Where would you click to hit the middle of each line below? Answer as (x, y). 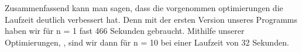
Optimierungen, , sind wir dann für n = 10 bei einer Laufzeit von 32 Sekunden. (147, 42)
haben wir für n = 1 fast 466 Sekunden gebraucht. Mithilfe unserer (125, 31)
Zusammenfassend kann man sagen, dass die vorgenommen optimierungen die (144, 8)
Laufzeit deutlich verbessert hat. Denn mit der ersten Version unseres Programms (151, 19)
